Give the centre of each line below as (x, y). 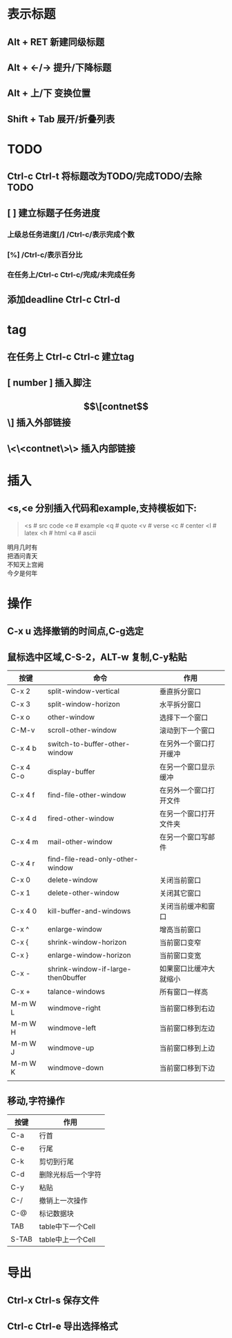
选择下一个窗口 (184, 717)
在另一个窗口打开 (187, 814)
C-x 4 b (23, 749)
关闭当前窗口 (180, 880)
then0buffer (67, 978)
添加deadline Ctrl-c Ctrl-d (64, 300)
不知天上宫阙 (25, 564)
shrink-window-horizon (87, 943)
